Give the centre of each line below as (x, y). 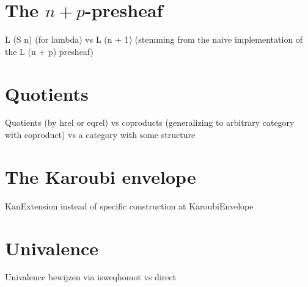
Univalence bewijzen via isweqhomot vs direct (91, 277)
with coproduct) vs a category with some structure (100, 135)
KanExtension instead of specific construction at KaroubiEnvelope (129, 205)
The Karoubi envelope (101, 176)
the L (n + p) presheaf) (49, 51)
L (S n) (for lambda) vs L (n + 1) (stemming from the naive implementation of (154, 39)
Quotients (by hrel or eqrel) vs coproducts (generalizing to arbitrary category (150, 122)
